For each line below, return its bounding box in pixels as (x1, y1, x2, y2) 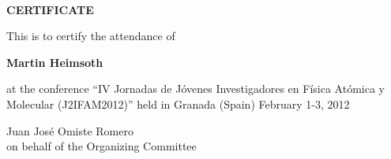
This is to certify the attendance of (6, 28, 175, 44)
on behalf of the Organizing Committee (6, 138, 197, 154)
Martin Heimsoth (6, 54, 103, 70)
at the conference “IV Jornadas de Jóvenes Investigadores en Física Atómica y (6, 80, 385, 97)
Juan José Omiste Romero (6, 122, 133, 139)
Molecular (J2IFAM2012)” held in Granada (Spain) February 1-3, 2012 (6, 95, 350, 112)
